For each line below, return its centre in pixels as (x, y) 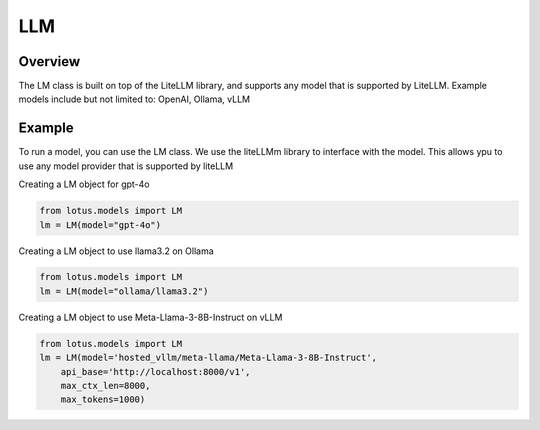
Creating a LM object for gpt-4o (84, 184)
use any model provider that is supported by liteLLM (126, 166)
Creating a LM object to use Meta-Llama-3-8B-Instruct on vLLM (150, 317)
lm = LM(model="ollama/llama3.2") (124, 291)
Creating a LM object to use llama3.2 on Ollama (116, 251)
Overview (49, 61)
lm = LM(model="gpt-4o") (100, 224)
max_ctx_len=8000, (105, 386)
